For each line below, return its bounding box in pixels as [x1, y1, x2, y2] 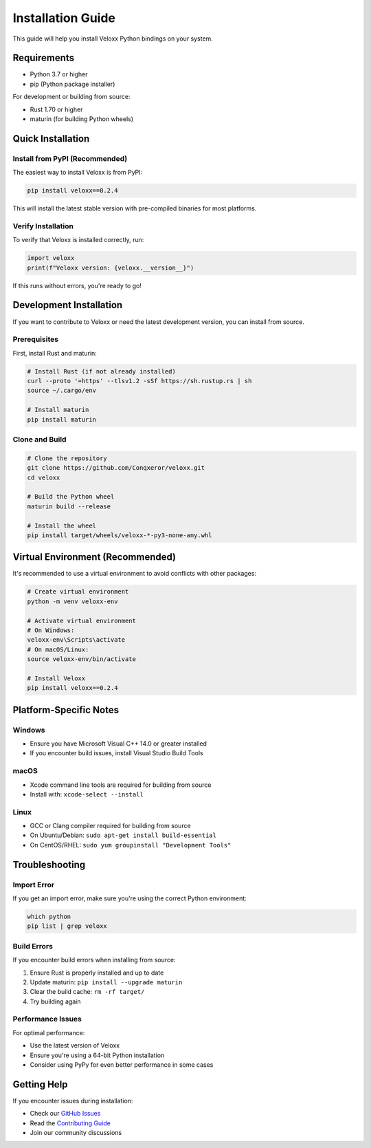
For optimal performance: [12, 1028, 85, 1037]
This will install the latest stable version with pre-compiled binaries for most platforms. [12, 204, 257, 213]
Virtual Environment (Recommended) [12, 551, 177, 563]
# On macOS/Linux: [27, 645, 89, 653]
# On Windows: [27, 626, 75, 634]
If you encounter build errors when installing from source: [12, 956, 176, 964]
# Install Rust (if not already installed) [27, 367, 177, 375]
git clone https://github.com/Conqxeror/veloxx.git [27, 464, 205, 472]
